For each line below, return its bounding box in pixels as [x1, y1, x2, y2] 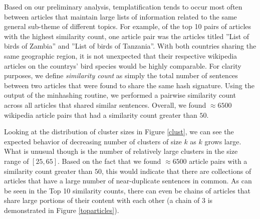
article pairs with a [189, 155, 247, 166]
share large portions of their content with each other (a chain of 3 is [4, 195, 213, 205]
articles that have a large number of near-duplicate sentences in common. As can [4, 175, 252, 186]
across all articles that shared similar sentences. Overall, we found [4, 99, 206, 110]
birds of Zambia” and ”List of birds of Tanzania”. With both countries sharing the [4, 41, 256, 51]
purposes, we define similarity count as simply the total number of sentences [4, 70, 238, 81]
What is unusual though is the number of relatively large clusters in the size [4, 146, 238, 156]
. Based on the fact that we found [58, 155, 161, 166]
